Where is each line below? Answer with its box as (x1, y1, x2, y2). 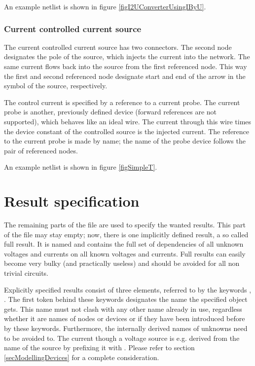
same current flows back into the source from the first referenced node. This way (4, 61, 247, 71)
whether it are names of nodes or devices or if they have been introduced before (4, 313, 245, 324)
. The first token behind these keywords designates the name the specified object (4, 294, 248, 304)
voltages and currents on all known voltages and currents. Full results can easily (4, 248, 246, 258)
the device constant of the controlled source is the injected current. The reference (4, 126, 250, 136)
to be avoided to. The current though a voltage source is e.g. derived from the (4, 332, 240, 343)
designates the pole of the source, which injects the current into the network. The (4, 51, 250, 62)
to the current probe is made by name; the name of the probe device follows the (4, 136, 246, 146)
